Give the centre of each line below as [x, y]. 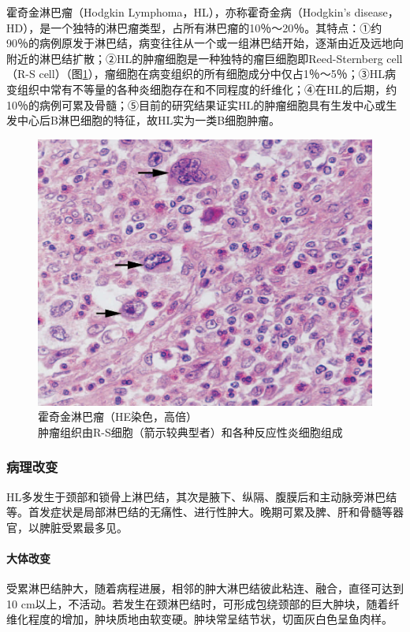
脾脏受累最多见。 [83, 527]
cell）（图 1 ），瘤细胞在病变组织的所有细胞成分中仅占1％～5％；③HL [212, 74]
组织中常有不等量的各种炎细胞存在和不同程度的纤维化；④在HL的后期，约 [207, 89]
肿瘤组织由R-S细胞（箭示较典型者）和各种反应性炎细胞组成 [190, 431]
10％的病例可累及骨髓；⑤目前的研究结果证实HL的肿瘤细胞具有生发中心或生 [202, 104]
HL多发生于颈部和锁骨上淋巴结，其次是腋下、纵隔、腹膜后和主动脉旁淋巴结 [202, 496]
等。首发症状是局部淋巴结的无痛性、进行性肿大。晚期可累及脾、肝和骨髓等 [199, 512]
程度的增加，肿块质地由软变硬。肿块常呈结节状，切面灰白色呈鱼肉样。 [210, 619]
